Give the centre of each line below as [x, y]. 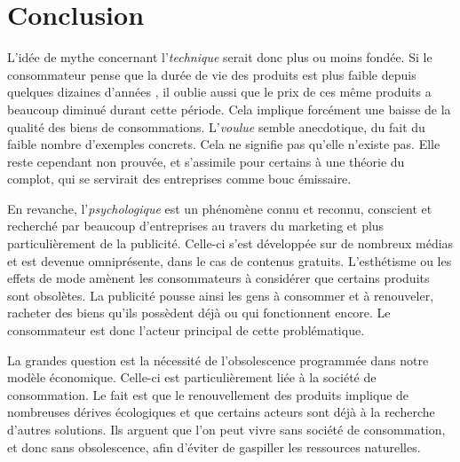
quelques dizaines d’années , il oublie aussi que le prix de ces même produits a [219, 92]
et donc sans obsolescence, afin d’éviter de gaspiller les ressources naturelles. [214, 446]
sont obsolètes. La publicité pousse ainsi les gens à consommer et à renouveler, [221, 295]
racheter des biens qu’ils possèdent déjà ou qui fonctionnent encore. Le [199, 313]
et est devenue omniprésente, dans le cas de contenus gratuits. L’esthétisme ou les [230, 260]
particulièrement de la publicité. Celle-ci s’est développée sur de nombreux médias [230, 243]
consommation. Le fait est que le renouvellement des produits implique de [208, 394]
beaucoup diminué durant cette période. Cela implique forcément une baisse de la [229, 109]
